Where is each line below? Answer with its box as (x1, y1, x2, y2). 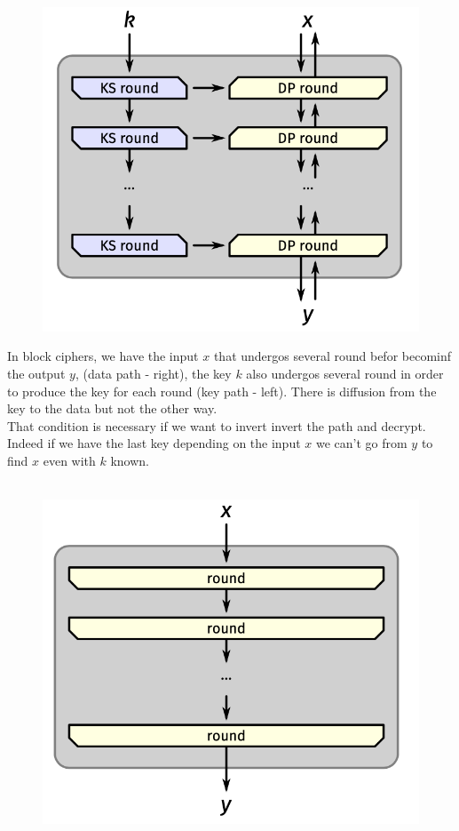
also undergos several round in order (246, 364, 444, 382)
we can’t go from (315, 434, 408, 452)
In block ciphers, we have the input (7, 347, 199, 365)
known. (110, 451, 149, 469)
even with (43, 451, 96, 469)
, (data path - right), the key (75, 364, 232, 382)
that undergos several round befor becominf (213, 347, 452, 365)
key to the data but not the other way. (7, 399, 218, 418)
